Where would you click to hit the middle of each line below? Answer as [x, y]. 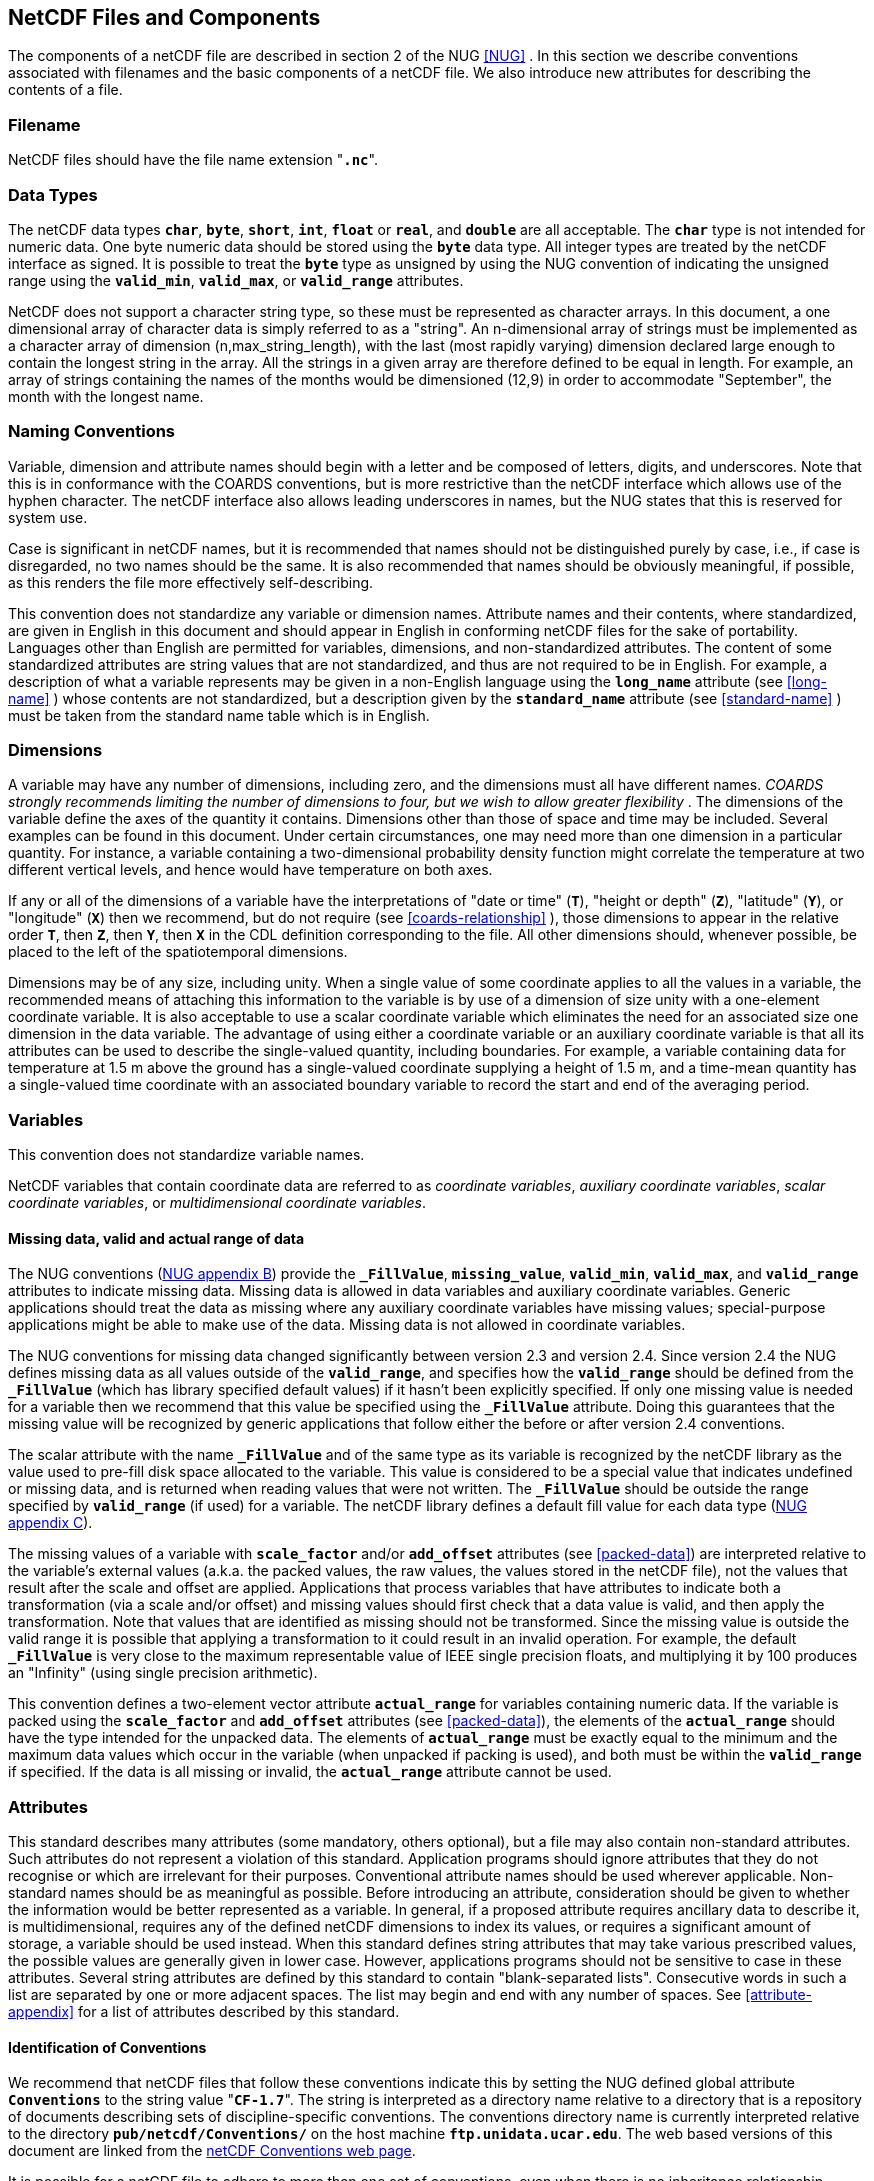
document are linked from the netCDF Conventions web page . [212, 2151]
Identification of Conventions [107, 2047]
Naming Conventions [92, 431]
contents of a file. [65, 90]
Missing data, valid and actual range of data [156, 1238]
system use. [48, 517]
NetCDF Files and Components [164, 17]
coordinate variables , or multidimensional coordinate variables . [217, 1203]
